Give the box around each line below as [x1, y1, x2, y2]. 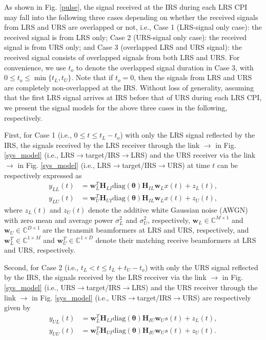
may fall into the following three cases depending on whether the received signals [4, 11, 258, 22]
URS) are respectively [182, 292, 251, 303]
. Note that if [71, 72, 113, 83]
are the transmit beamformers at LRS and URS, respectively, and [42, 224, 249, 235]
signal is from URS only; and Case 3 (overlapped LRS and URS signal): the [4, 42, 242, 52]
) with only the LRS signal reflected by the [120, 129, 255, 140]
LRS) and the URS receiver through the [132, 282, 258, 293]
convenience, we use [4, 62, 66, 72]
